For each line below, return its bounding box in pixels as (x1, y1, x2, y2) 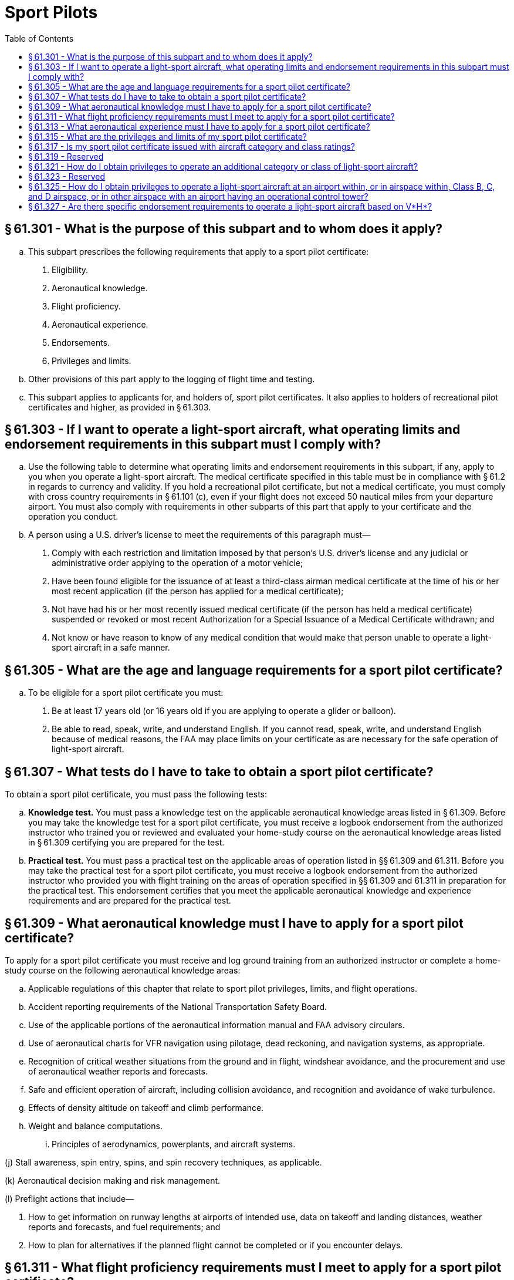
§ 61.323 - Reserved (28, 171, 106, 181)
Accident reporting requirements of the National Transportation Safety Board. (28, 1001, 327, 1012)
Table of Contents (5, 33, 74, 43)
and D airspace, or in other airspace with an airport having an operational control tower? (28, 191, 368, 201)
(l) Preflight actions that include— (5, 1193, 134, 1204)
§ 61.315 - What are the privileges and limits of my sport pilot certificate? (28, 131, 307, 142)
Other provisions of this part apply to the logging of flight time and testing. (28, 373, 315, 384)
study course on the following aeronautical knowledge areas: (5, 965, 241, 975)
